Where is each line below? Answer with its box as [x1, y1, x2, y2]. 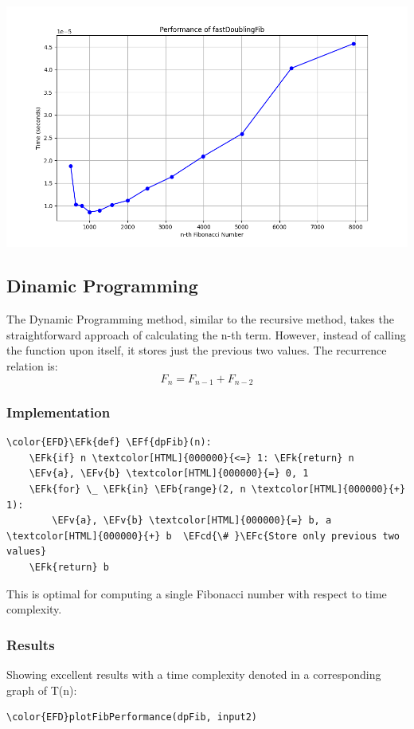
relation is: [6, 357, 58, 374]
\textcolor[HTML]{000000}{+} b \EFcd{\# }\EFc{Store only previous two [6, 530, 400, 542]
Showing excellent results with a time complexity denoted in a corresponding [6, 665, 381, 682]
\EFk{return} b [29, 561, 109, 573]
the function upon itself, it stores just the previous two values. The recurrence [6, 342, 387, 359]
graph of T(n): [6, 681, 77, 698]
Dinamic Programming [6, 273, 198, 298]
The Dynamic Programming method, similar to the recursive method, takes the [6, 311, 394, 327]
